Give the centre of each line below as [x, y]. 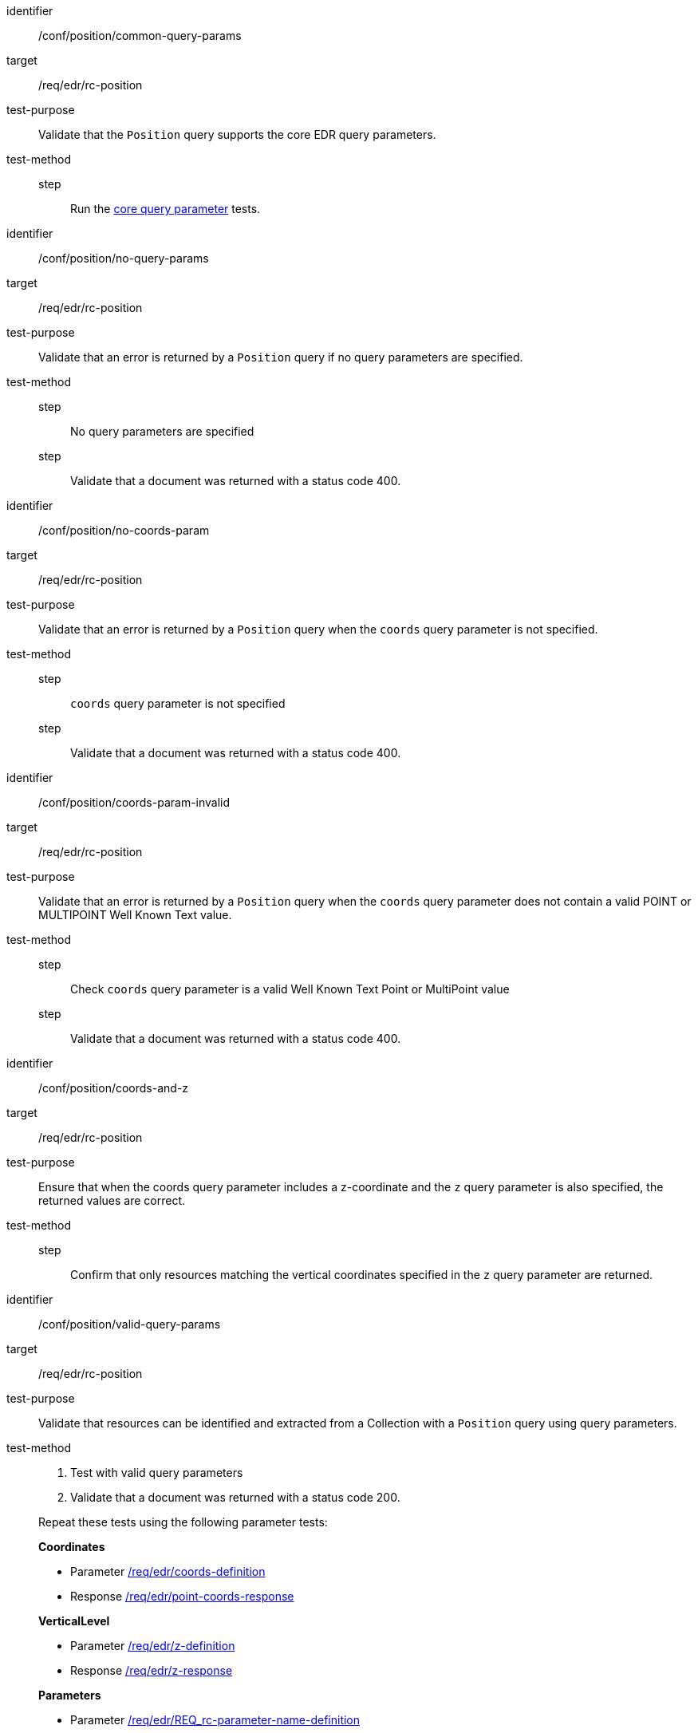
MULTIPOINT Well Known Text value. [135, 915]
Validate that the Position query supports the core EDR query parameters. [237, 134]
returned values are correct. [112, 1200]
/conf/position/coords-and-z [114, 1088]
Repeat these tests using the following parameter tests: [183, 1522]
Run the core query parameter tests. [166, 209]
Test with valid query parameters [157, 1472]
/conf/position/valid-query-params [130, 1324]
